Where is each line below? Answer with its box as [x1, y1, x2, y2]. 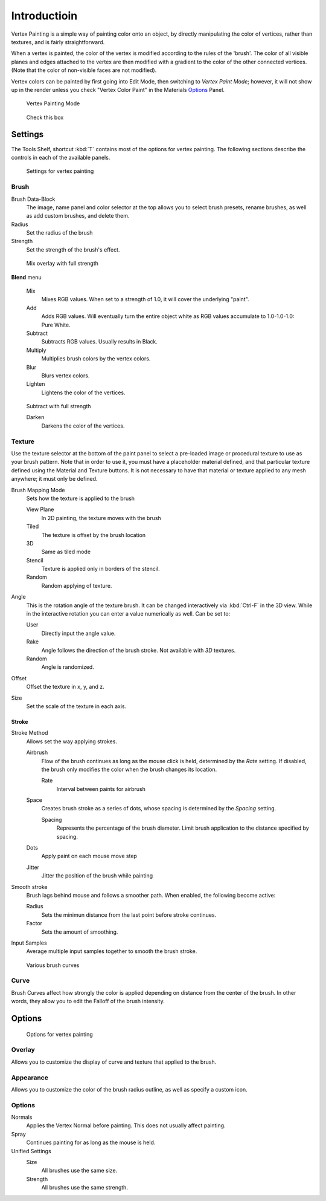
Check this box [26, 114, 64, 121]
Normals [11, 1113, 33, 1121]
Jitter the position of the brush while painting [41, 872, 153, 879]
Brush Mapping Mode [11, 486, 65, 493]
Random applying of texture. [41, 582, 112, 589]
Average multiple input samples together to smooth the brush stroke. [26, 948, 197, 955]
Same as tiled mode [41, 548, 91, 556]
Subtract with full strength [26, 403, 91, 410]
